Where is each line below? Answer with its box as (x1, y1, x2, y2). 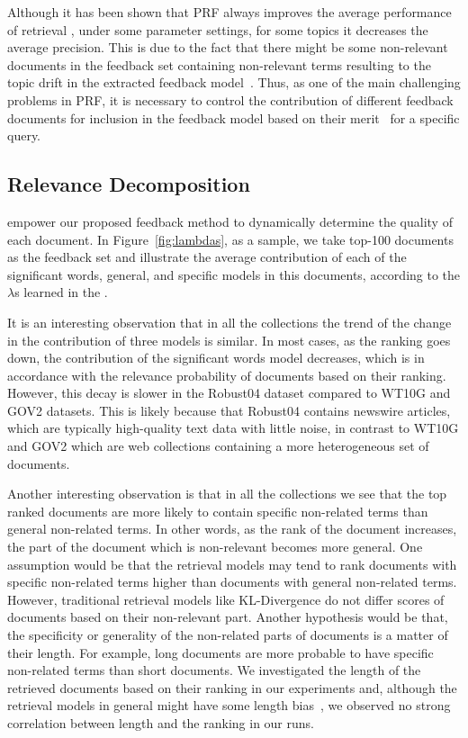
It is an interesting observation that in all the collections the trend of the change (7, 312, 452, 331)
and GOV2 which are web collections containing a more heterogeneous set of (7, 436, 429, 455)
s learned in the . (14, 283, 108, 301)
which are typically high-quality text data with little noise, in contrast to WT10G (7, 418, 459, 437)
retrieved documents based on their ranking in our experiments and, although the (7, 678, 457, 697)
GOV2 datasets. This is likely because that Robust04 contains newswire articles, (7, 400, 451, 419)
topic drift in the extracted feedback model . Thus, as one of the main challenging (7, 73, 461, 92)
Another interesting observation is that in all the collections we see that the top (7, 484, 447, 503)
